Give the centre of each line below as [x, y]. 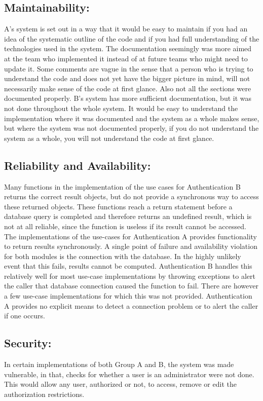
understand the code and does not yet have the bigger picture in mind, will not [127, 78]
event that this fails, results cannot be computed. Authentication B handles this [128, 266]
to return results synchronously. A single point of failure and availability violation [131, 246]
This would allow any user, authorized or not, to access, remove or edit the [120, 384]
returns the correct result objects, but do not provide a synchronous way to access [131, 196]
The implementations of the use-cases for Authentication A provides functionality [131, 236]
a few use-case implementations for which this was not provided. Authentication [128, 296]
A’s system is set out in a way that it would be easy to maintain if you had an [126, 29]
